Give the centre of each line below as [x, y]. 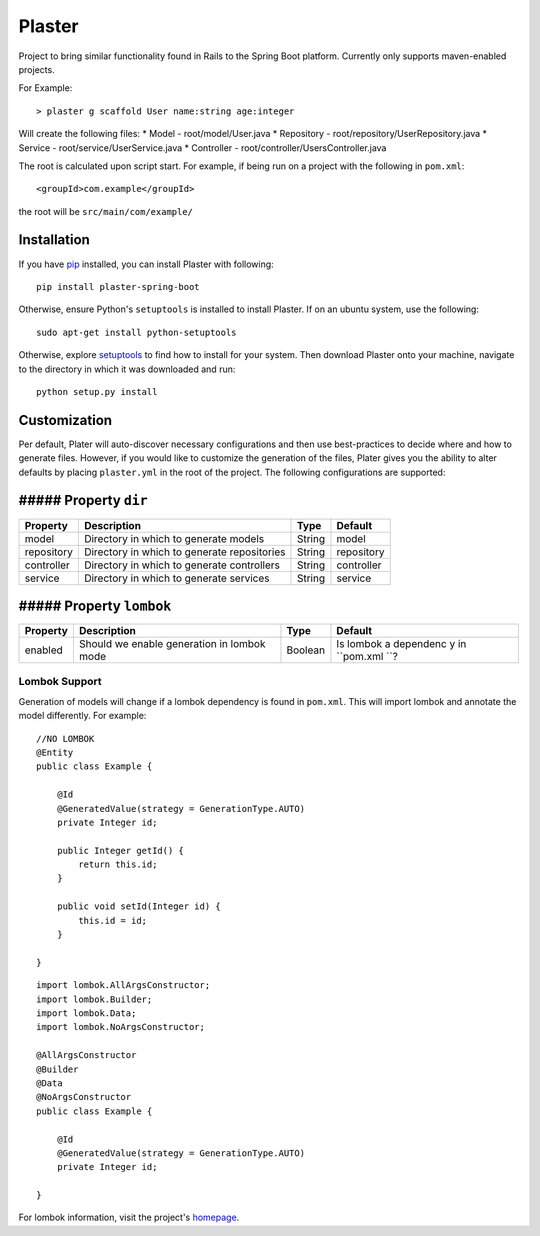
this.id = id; [113, 920]
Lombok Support [60, 682]
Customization [65, 420]
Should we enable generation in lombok [172, 644]
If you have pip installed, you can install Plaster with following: [146, 264]
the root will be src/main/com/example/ [106, 211]
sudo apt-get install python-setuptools [136, 332]
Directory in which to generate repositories [184, 552]
